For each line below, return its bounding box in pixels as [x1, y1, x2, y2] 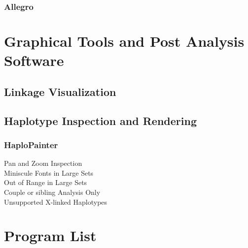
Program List [4, 225, 97, 246]
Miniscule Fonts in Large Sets [4, 167, 94, 178]
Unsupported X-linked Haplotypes [4, 196, 107, 207]
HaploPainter [4, 138, 58, 151]
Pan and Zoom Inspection [4, 158, 82, 168]
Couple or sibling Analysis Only [4, 186, 101, 197]
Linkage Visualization [4, 84, 116, 99]
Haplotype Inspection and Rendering [4, 113, 197, 128]
